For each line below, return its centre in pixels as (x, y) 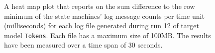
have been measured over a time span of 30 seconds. (83, 45)
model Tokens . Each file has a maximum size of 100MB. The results (107, 35)
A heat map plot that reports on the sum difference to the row (100, 6)
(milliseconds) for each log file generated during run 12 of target (102, 26)
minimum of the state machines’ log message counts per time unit (104, 16)
